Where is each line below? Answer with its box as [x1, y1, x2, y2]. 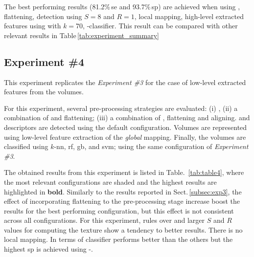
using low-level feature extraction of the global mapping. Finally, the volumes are [4, 131, 246, 142]
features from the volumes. [4, 86, 84, 97]
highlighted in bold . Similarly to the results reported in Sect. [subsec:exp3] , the [4, 186, 242, 196]
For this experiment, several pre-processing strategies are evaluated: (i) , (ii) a [4, 103, 238, 113]
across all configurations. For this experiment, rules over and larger [4, 215, 205, 225]
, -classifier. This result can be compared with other [83, 21, 238, 31]
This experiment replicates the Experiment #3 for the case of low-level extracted [4, 77, 246, 87]
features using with [4, 21, 61, 31]
